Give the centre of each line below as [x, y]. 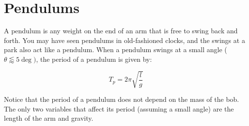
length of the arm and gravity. [49, 118]
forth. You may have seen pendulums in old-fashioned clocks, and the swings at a [124, 40]
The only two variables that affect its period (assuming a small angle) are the [119, 108]
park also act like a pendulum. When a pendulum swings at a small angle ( [116, 49]
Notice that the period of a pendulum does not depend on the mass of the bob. [122, 99]
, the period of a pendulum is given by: [94, 59]
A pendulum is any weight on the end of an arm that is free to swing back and [121, 31]
